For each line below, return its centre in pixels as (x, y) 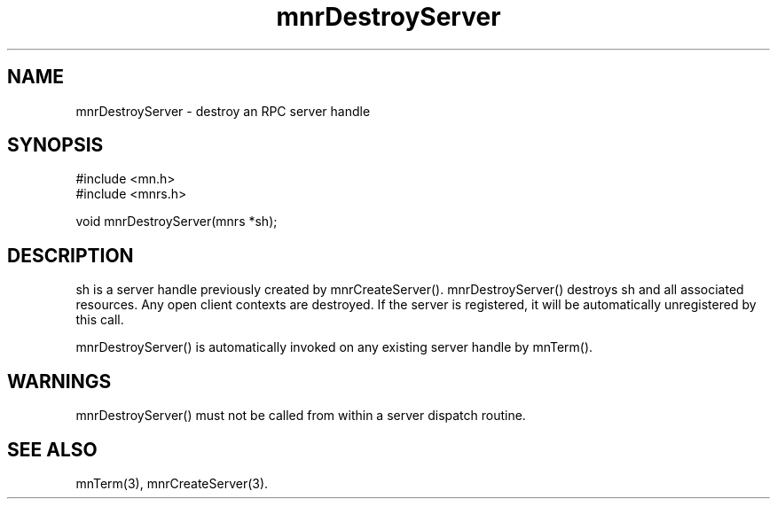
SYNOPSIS (55, 145)
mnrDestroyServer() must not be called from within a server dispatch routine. (301, 416)
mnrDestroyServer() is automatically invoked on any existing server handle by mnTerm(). (334, 347)
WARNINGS (59, 381)
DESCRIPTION (71, 255)
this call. (100, 320)
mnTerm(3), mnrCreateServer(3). (172, 483)
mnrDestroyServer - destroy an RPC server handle (223, 111)
